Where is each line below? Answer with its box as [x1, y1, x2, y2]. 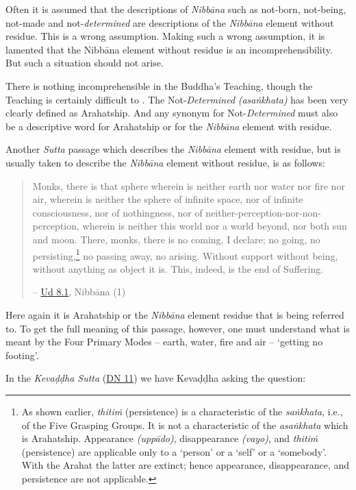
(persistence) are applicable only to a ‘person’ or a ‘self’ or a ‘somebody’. [21, 444, 327, 458]
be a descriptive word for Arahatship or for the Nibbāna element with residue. [5, 119, 332, 133]
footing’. [5, 347, 39, 362]
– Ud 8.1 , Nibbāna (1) [32, 284, 126, 299]
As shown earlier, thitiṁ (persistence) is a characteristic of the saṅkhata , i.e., [21, 404, 343, 418]
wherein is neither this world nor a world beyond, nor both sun [82, 219, 347, 233]
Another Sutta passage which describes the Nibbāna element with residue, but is [5, 142, 341, 156]
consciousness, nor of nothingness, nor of [32, 205, 203, 219]
